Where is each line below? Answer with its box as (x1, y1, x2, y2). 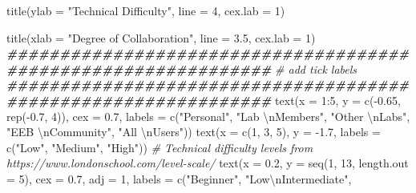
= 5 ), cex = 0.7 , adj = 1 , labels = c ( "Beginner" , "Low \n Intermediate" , (6, 170, 352, 187)
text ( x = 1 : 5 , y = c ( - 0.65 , (275, 91, 401, 108)
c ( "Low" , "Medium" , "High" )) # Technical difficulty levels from (6, 139, 313, 155)
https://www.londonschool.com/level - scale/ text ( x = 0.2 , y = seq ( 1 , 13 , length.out (6, 155, 409, 171)
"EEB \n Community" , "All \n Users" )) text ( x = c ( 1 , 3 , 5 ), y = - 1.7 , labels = (6, 123, 381, 140)
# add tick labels (275, 60, 357, 77)
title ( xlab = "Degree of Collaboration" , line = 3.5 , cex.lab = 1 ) (6, 29, 316, 46)
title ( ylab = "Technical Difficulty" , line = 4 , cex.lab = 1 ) (6, 2, 285, 18)
